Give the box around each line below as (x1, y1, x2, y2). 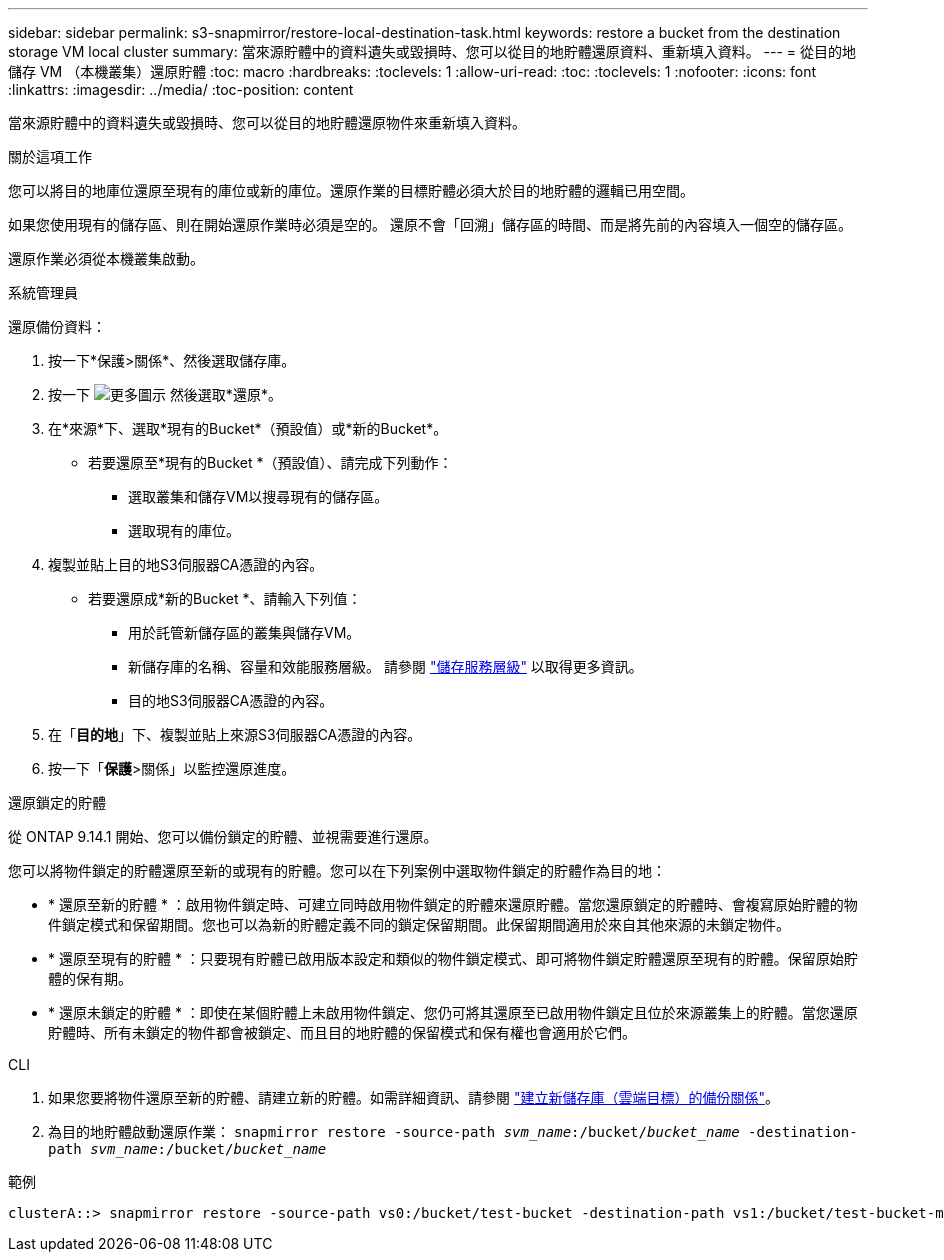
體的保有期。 (48, 970, 132, 987)
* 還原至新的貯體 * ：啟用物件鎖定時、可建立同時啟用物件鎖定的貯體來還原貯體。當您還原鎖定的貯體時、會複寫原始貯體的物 (48, 896, 858, 913)
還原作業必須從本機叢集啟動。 (8, 250, 204, 267)
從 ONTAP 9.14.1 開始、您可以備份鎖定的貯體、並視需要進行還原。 (8, 828, 438, 845)
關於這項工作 (8, 148, 92, 165)
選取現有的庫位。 (128, 522, 240, 539)
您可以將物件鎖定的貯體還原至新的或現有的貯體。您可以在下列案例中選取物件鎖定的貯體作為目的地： (8, 862, 666, 879)
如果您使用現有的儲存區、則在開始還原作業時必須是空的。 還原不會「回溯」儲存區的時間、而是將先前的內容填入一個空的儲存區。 (8, 216, 852, 233)
